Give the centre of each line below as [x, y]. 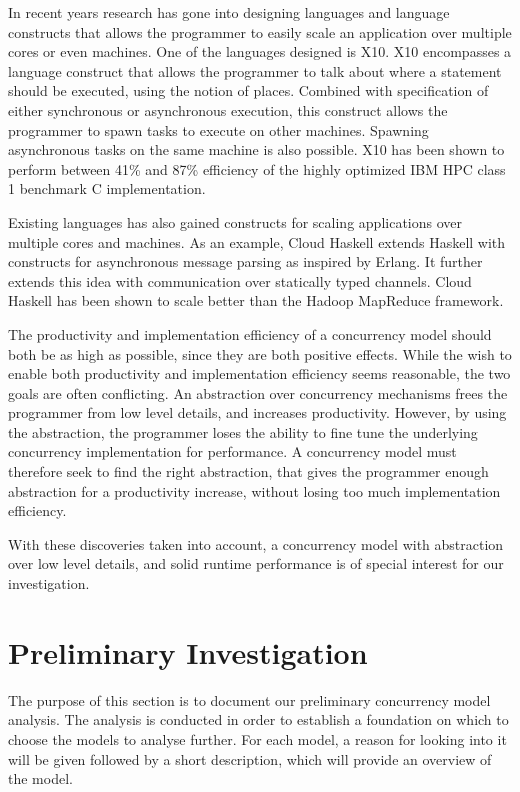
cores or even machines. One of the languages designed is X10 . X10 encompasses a [260, 51]
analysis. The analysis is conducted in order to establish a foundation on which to [258, 719]
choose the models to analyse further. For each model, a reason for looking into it [257, 738]
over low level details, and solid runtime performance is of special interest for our [256, 563]
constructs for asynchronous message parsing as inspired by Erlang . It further [245, 261]
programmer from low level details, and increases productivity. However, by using [257, 412]
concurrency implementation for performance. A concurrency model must [232, 451]
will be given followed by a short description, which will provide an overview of [250, 758]
